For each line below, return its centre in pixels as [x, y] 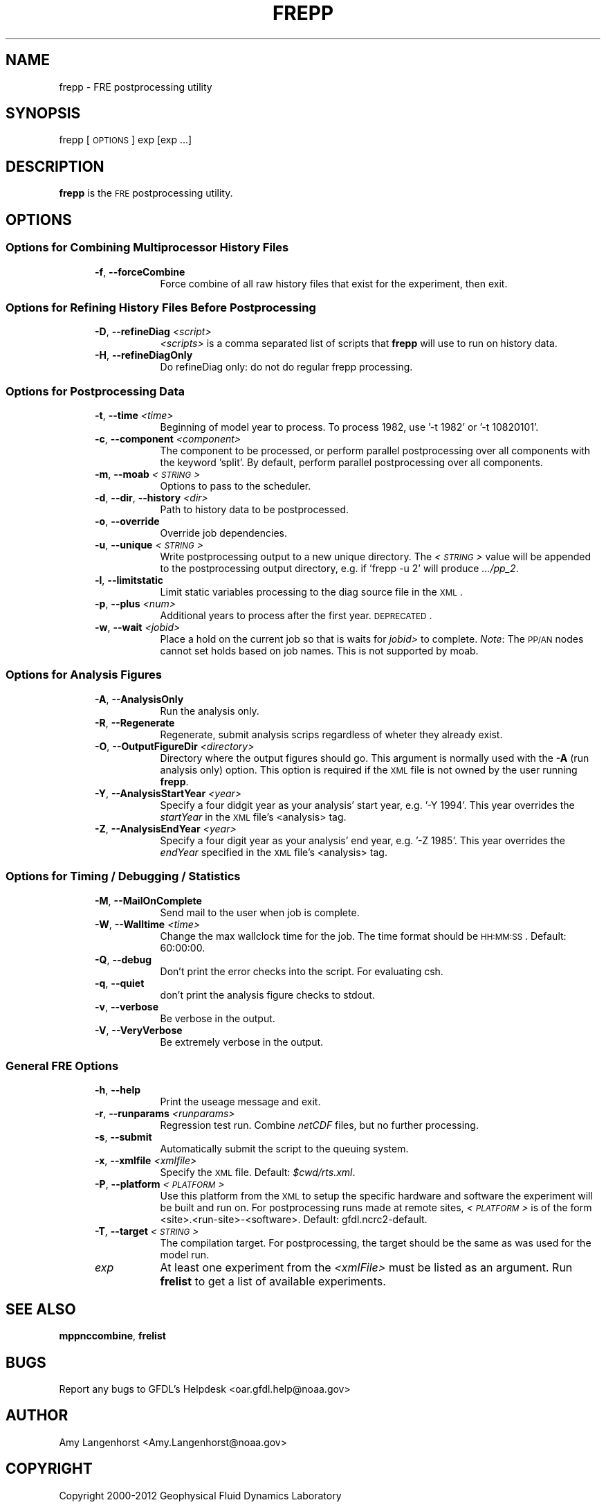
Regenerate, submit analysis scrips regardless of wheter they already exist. [331, 734]
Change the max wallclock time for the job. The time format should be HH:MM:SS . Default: [363, 936]
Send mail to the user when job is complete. [260, 912]
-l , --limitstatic [129, 580]
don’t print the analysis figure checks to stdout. [267, 995]
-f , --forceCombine [140, 271]
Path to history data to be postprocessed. [255, 509]
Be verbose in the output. [218, 1018]
